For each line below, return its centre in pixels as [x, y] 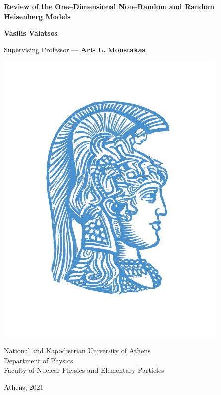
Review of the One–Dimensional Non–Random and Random [109, 6]
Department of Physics [39, 360]
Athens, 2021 [24, 386]
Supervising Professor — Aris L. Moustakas [75, 49]
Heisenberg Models [37, 16]
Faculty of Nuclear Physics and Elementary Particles [84, 370]
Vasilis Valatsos [31, 33]
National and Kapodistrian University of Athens [77, 350]
